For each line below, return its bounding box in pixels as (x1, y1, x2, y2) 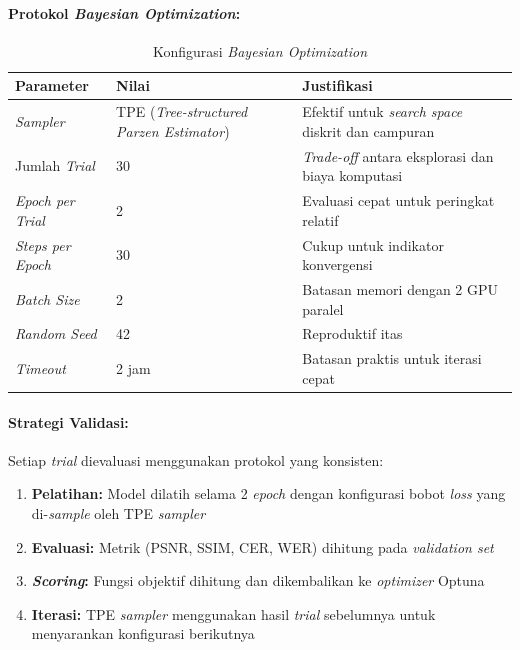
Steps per (15, 234, 71, 255)
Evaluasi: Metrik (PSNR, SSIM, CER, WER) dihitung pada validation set (31, 536, 494, 557)
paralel (302, 298, 344, 319)
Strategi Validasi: (8, 411, 129, 432)
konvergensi (302, 254, 373, 275)
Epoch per (15, 190, 75, 211)
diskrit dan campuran (302, 120, 435, 141)
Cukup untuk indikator (302, 234, 444, 255)
